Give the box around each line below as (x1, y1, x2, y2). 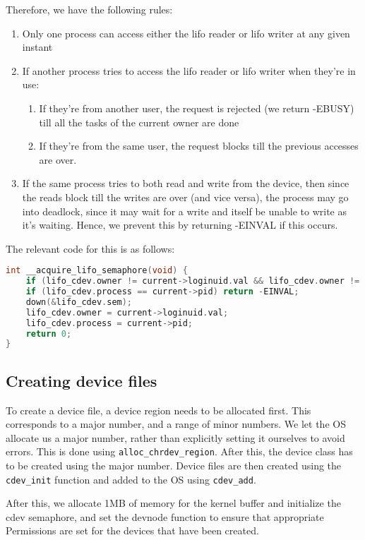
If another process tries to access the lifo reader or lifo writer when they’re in (22, 63, 356, 78)
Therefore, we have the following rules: (6, 2, 173, 16)
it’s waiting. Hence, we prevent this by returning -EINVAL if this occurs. (22, 217, 338, 232)
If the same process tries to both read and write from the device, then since (22, 176, 349, 191)
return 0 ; (25, 328, 72, 339)
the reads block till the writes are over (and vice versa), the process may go (22, 189, 349, 204)
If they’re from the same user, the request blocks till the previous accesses (39, 138, 359, 153)
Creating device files (6, 369, 157, 391)
